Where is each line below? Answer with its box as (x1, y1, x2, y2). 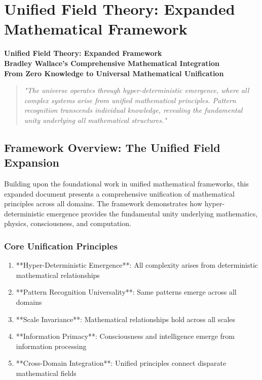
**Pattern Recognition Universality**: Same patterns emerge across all (16, 287, 237, 297)
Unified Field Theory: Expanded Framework (4, 48, 162, 58)
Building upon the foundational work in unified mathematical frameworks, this (4, 178, 249, 189)
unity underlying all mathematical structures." (24, 114, 167, 125)
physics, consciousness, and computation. (4, 218, 131, 229)
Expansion (4, 154, 59, 170)
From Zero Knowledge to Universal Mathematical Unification (4, 68, 224, 78)
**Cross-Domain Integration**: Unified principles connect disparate (16, 358, 227, 368)
